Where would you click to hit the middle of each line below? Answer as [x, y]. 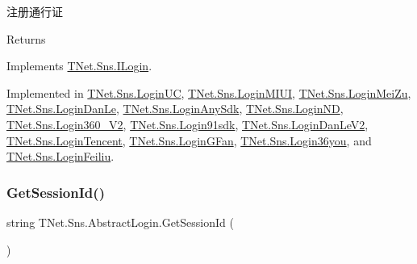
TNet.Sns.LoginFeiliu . [60, 156]
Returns [26, 38]
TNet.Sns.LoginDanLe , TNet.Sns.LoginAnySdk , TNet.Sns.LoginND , [175, 109]
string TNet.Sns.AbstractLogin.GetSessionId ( [120, 222]
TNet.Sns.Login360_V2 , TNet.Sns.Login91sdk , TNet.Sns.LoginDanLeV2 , [188, 124]
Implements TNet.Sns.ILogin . [79, 66]
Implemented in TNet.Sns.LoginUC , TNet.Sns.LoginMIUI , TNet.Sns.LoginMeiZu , [209, 92]
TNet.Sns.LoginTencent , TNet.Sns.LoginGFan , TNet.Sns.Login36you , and [189, 140]
